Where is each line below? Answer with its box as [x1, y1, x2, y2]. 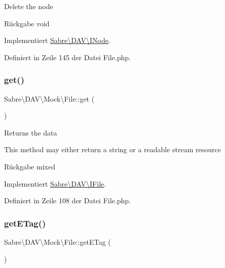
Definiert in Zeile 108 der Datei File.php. [4, 195, 131, 206]
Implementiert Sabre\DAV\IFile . [4, 178, 106, 189]
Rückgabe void [4, 18, 50, 28]
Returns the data [4, 127, 57, 138]
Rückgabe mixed [4, 161, 55, 171]
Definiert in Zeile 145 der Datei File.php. [4, 52, 131, 62]
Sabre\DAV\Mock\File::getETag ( [4, 236, 111, 247]
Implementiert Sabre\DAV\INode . [4, 35, 110, 46]
